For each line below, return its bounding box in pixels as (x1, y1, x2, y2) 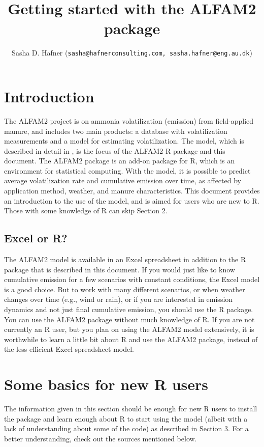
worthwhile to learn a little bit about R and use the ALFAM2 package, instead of (4, 333, 258, 344)
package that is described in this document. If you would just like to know (4, 264, 235, 274)
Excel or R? (4, 230, 68, 246)
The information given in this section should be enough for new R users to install (4, 403, 257, 414)
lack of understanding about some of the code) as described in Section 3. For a (4, 423, 249, 434)
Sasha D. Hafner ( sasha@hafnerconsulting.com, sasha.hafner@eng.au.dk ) (12, 47, 252, 58)
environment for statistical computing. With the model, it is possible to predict (4, 165, 251, 176)
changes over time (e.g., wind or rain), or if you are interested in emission (4, 294, 233, 304)
